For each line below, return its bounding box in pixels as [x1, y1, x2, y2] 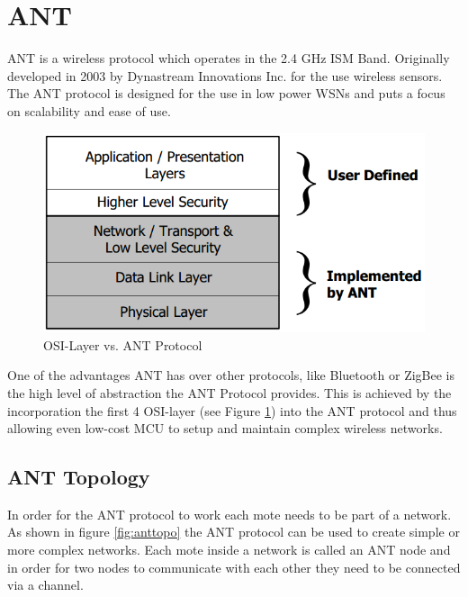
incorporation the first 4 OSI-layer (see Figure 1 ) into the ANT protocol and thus [7, 401, 457, 420]
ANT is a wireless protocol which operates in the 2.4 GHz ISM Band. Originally [7, 49, 450, 68]
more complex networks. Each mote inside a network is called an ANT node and [7, 540, 451, 559]
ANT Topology [7, 463, 150, 491]
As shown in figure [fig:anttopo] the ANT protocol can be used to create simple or [7, 522, 460, 541]
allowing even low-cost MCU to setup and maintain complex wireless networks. [7, 419, 443, 438]
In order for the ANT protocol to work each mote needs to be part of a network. [7, 504, 452, 523]
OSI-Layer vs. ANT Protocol [43, 335, 202, 354]
